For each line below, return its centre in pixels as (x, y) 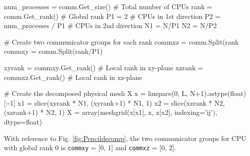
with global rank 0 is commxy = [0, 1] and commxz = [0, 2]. (90, 148)
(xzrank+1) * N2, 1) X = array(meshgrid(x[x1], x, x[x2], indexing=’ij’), (111, 112)
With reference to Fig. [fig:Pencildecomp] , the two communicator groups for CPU (125, 138)
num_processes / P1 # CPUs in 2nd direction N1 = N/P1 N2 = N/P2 (110, 25)
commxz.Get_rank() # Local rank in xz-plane (73, 77)
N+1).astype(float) (218, 93)
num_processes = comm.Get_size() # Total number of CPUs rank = (108, 6)
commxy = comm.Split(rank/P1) (53, 51)
